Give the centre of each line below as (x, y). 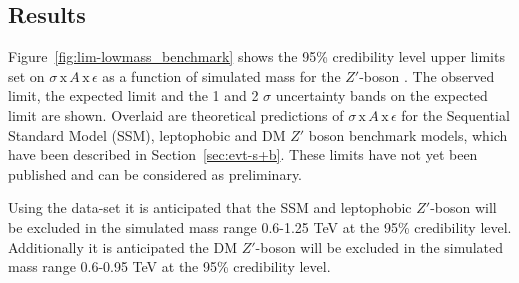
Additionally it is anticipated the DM (122, 246)
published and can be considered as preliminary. (155, 173)
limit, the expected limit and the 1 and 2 (133, 95)
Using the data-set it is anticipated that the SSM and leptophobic (210, 207)
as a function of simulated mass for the (221, 75)
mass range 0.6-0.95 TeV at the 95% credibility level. (169, 266)
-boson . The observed (427, 75)
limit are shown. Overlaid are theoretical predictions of (176, 114)
